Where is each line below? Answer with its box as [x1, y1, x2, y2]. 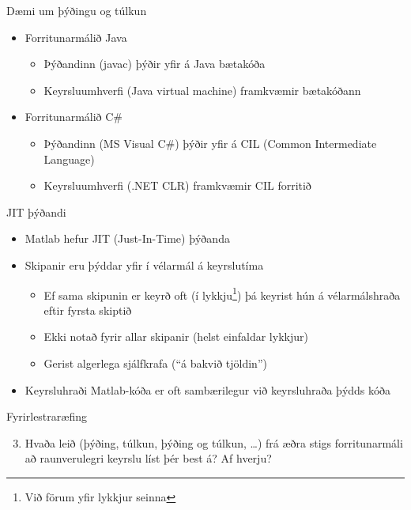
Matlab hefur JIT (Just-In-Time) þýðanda [25, 230, 230, 247]
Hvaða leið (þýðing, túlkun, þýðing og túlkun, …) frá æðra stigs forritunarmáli [25, 434, 403, 451]
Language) [43, 150, 95, 167]
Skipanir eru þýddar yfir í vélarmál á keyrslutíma [25, 256, 264, 273]
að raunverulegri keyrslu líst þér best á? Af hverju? [25, 450, 272, 467]
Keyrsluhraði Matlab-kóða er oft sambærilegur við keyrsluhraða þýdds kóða [25, 381, 391, 398]
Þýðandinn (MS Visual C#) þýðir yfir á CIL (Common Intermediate [43, 134, 377, 151]
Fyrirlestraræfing [6, 408, 87, 425]
